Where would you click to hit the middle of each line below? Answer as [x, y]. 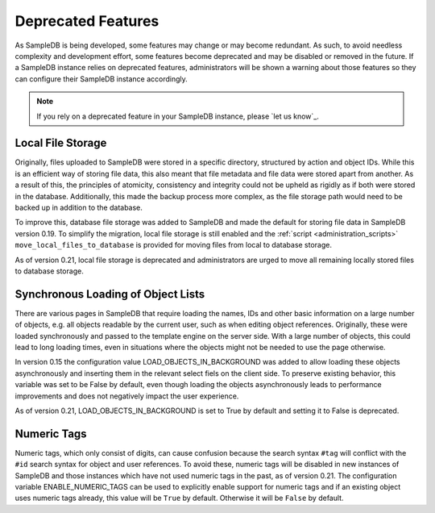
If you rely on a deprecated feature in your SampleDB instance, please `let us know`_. [178, 116]
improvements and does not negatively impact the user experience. [127, 396]
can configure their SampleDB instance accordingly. [101, 79]
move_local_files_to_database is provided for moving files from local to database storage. [174, 245]
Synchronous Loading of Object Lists [110, 294]
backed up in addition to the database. [79, 207]
